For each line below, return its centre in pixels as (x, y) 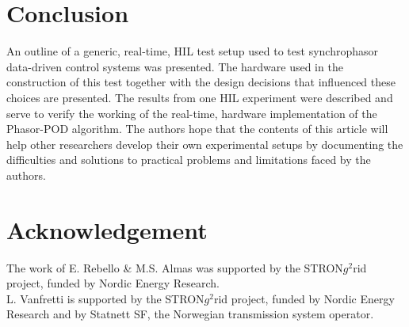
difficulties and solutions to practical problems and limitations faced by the (189, 160)
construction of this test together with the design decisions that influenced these (201, 82)
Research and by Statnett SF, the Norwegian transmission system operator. (190, 314)
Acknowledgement (107, 229)
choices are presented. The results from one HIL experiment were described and (200, 97)
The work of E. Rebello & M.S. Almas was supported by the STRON (175, 267)
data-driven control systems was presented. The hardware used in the (175, 66)
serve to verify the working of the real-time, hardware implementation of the (192, 113)
